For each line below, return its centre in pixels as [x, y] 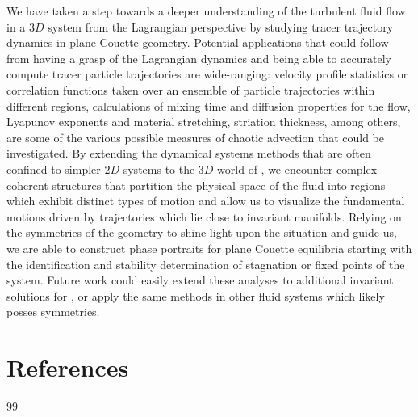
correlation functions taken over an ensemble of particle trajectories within [191, 89]
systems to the [159, 168]
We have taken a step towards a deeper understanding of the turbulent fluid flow [206, 11]
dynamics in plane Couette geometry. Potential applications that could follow [198, 42]
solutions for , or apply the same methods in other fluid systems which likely [196, 295]
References [68, 367]
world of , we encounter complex [297, 168]
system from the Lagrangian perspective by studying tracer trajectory [221, 26]
